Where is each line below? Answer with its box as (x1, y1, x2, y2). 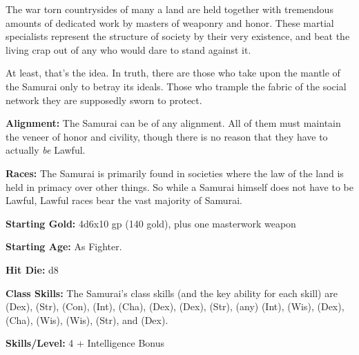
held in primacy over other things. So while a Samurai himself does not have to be (6, 179, 353, 194)
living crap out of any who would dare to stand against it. (6, 42, 251, 57)
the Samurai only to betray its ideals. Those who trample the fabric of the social (6, 79, 347, 93)
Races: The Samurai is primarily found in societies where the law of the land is (6, 165, 344, 180)
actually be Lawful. (6, 143, 86, 157)
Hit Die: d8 (6, 262, 59, 276)
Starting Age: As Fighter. (6, 239, 122, 254)
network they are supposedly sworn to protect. (6, 92, 202, 107)
